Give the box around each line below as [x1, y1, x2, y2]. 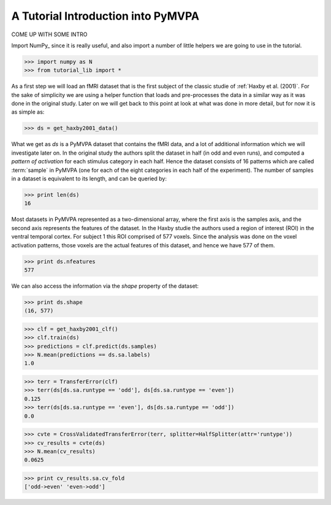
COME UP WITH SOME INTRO [11, 31, 88, 38]
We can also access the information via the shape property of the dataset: [11, 282, 199, 290]
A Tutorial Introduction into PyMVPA [11, 9, 199, 23]
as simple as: [11, 108, 45, 116]
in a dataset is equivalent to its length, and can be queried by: [11, 175, 167, 182]
